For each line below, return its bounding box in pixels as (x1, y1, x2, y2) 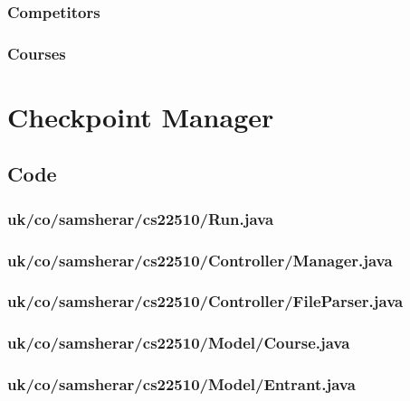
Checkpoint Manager (7, 98, 274, 135)
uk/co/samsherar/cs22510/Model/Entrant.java (7, 373, 356, 396)
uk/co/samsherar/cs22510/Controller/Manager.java (7, 248, 393, 271)
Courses (7, 42, 66, 64)
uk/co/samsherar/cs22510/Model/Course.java (7, 331, 350, 354)
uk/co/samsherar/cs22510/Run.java (7, 207, 274, 229)
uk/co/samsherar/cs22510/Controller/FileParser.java (7, 290, 404, 312)
